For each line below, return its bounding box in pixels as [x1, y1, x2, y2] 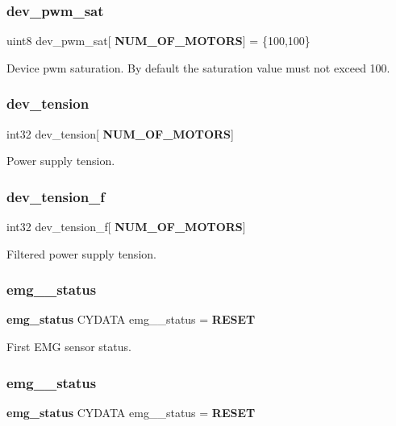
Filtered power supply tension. [6, 245, 156, 262]
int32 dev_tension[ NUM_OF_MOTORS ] [6, 125, 234, 142]
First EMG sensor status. [6, 338, 131, 355]
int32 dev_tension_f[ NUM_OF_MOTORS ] [6, 218, 246, 235]
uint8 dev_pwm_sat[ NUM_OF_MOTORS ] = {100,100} [6, 32, 311, 49]
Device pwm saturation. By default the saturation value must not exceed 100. [6, 59, 390, 76]
